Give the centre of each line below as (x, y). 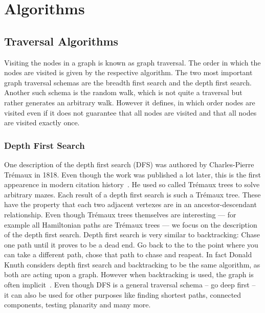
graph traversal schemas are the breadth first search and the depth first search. (128, 82)
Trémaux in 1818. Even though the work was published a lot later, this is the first (133, 174)
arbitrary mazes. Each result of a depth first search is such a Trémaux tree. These (132, 194)
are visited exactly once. (42, 122)
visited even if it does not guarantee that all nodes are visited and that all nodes (130, 112)
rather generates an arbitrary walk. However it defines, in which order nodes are (130, 102)
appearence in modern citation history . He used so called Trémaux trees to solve (132, 184)
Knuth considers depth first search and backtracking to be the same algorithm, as (132, 264)
